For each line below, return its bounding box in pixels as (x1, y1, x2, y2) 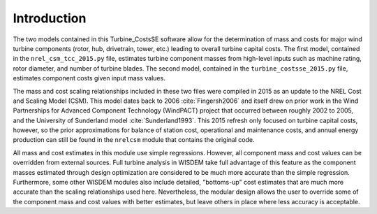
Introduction (13, 10, 87, 26)
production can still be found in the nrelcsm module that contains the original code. (13, 136, 255, 144)
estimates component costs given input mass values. (13, 74, 165, 83)
